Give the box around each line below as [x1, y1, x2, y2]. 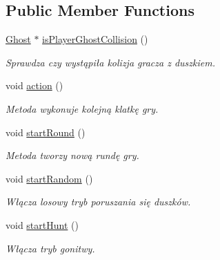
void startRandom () [6, 171, 93, 185]
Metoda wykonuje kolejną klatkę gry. [6, 101, 159, 115]
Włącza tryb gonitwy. [6, 241, 95, 255]
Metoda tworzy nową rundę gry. [6, 148, 139, 162]
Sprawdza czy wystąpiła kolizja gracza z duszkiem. [6, 55, 215, 69]
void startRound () [6, 124, 86, 139]
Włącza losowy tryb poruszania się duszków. [6, 194, 191, 209]
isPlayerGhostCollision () [42, 32, 148, 46]
